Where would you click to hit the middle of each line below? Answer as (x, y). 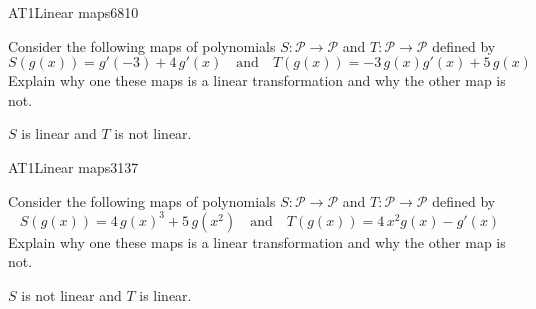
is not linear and (71, 294)
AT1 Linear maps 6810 (73, 12)
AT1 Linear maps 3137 (73, 166)
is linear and (59, 133)
